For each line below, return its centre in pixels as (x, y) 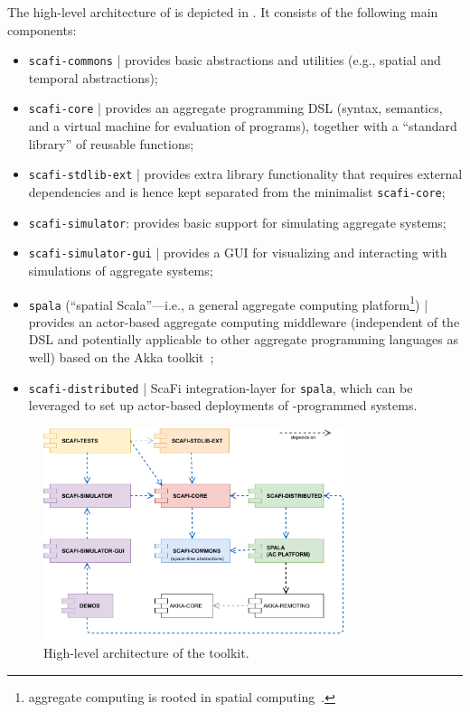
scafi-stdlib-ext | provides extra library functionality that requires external (245, 174)
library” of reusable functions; (111, 143)
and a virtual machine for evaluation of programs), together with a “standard (243, 126)
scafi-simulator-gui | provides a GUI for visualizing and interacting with (238, 253)
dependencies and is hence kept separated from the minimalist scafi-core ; (237, 191)
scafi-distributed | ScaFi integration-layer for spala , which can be (221, 387)
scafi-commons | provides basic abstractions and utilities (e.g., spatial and (235, 60)
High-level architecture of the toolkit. (146, 652)
